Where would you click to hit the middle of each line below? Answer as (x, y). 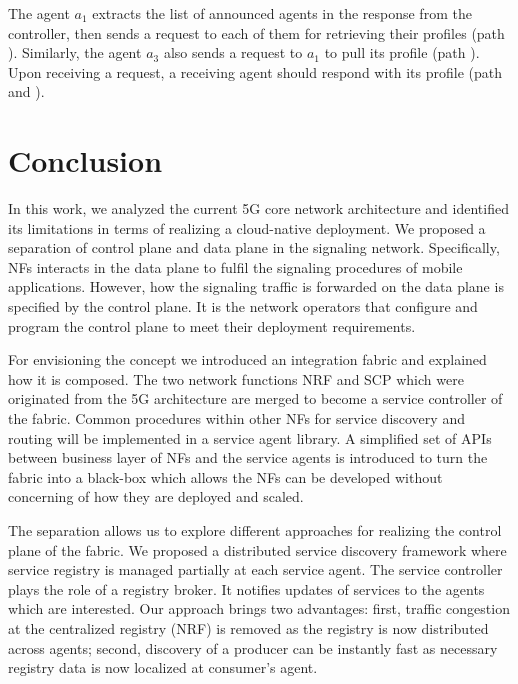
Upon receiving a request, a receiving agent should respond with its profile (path (255, 71)
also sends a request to (233, 52)
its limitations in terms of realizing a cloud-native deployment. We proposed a (247, 227)
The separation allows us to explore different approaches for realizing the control (255, 530)
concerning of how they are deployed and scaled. (156, 496)
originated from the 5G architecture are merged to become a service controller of (255, 398)
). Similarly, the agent (75, 52)
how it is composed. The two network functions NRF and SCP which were (236, 378)
